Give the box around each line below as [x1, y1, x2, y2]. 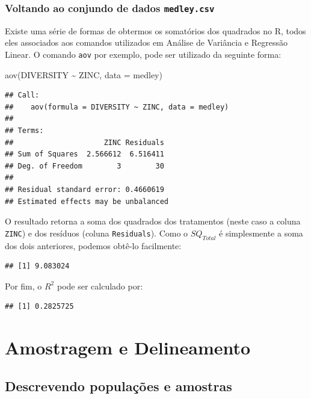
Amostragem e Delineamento [5, 335, 251, 360]
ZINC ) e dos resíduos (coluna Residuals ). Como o [5, 226, 188, 239]
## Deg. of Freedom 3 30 [5, 161, 164, 170]
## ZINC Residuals [5, 138, 164, 147]
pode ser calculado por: [57, 279, 143, 292]
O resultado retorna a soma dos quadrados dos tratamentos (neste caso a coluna [5, 215, 301, 227]
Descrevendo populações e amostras [5, 376, 232, 395]
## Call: [5, 91, 40, 100]
